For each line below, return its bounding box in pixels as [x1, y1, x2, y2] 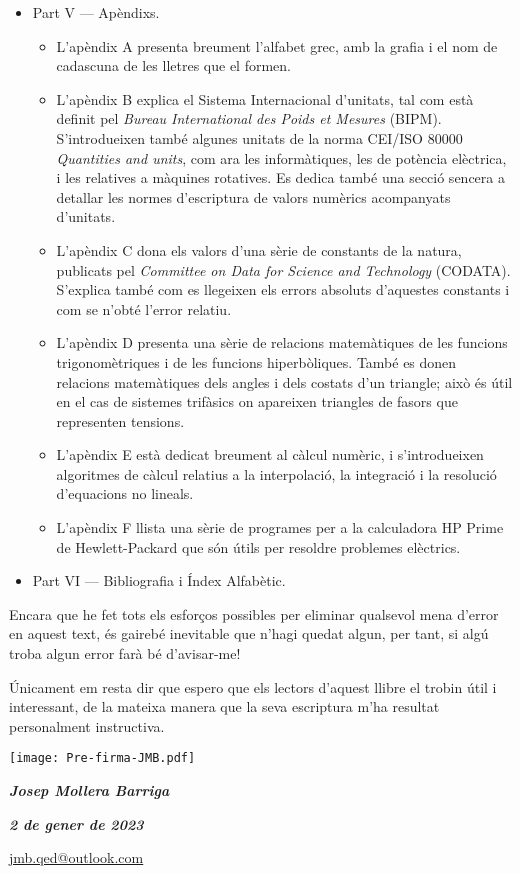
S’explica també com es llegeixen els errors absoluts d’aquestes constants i [56, 279, 510, 300]
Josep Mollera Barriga [9, 780, 170, 801]
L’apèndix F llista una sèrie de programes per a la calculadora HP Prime [56, 517, 504, 538]
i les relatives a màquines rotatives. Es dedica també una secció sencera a [56, 167, 505, 188]
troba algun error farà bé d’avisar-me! [9, 643, 241, 664]
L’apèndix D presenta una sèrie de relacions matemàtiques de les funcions [56, 332, 508, 353]
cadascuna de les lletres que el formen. [56, 55, 291, 76]
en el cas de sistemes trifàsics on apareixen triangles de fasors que [56, 391, 458, 412]
